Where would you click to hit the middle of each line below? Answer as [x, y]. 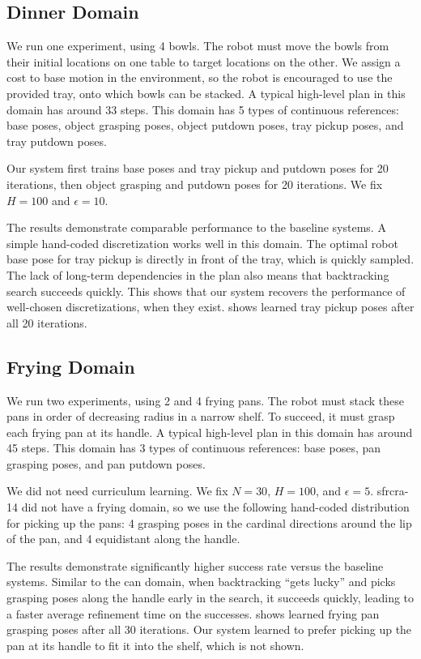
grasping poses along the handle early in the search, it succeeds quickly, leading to [210, 598]
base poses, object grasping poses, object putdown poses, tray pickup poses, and [205, 125]
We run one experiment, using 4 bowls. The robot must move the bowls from [198, 46]
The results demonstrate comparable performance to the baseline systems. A [196, 227]
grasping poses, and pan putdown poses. [106, 463]
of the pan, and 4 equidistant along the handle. [123, 539]
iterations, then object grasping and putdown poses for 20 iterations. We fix [195, 184]
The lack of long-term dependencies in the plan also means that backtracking [198, 274]
